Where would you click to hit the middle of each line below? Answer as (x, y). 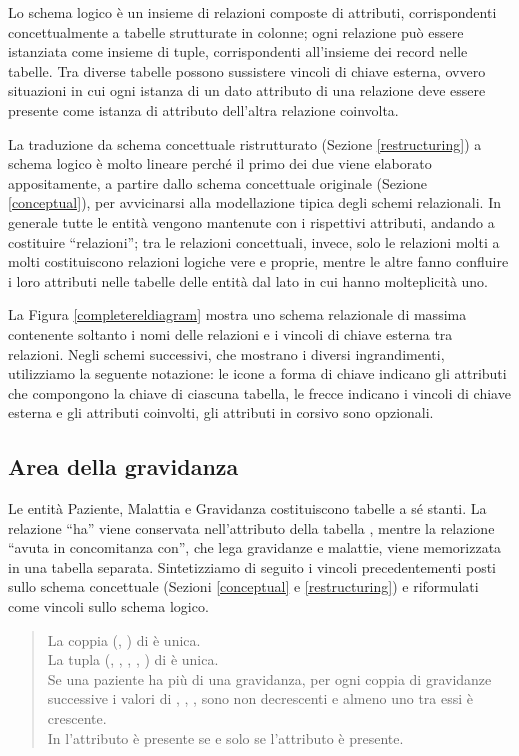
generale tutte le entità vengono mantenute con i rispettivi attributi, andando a (251, 221)
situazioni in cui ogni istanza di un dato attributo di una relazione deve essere (247, 90)
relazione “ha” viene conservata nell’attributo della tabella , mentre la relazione (251, 527)
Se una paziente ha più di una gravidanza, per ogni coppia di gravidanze (269, 678)
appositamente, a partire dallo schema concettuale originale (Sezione (218, 182)
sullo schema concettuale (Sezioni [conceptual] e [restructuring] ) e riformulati (243, 586)
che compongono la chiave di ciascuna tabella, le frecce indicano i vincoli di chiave (259, 392)
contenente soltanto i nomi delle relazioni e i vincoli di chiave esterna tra (230, 333)
